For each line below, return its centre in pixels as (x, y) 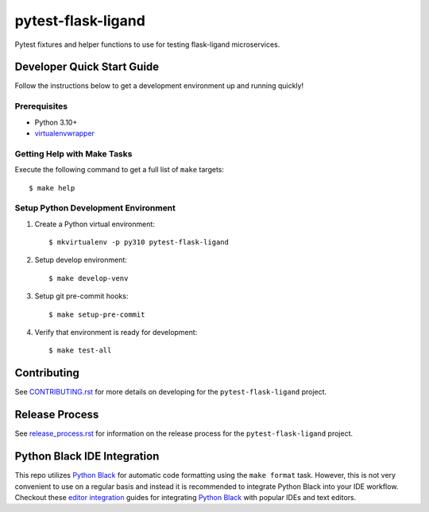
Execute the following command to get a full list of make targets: (120, 170)
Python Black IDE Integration (87, 456)
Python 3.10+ (56, 122)
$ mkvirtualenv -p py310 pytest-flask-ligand (139, 243)
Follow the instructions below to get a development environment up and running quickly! (159, 86)
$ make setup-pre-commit (97, 314)
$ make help (52, 188)
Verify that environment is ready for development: (116, 332)
